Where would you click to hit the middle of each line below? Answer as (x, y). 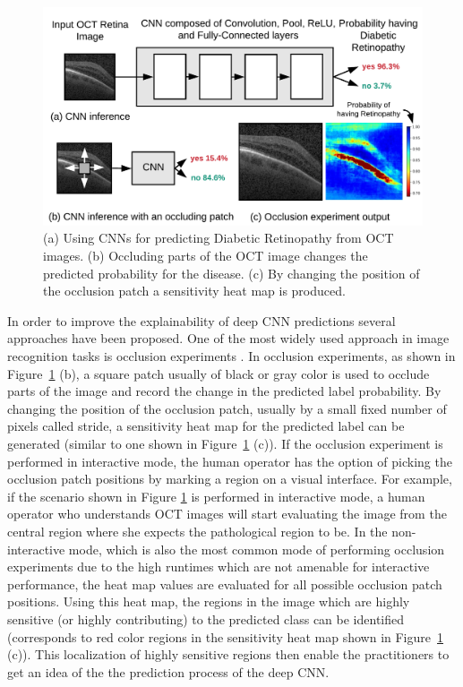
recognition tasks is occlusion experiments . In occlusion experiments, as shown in (231, 356)
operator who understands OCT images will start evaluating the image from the (227, 514)
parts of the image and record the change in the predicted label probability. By (224, 391)
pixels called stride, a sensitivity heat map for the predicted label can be (206, 426)
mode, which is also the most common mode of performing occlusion (257, 549)
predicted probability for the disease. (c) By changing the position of (231, 273)
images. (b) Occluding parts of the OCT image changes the (206, 256)
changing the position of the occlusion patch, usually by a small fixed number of (227, 408)
